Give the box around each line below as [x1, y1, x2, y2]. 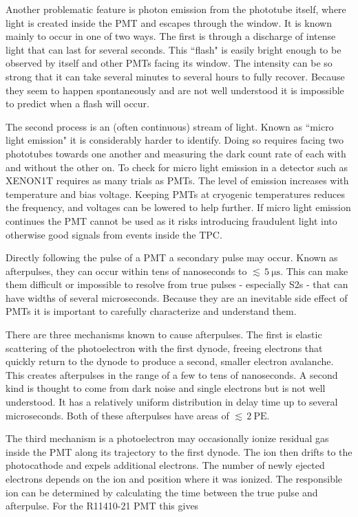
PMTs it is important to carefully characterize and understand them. [6, 304, 297, 318]
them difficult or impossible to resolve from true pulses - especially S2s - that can [6, 277, 348, 291]
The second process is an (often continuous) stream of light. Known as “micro [6, 119, 334, 133]
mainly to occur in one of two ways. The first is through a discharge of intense [6, 29, 336, 43]
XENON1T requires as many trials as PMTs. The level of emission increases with [6, 173, 349, 188]
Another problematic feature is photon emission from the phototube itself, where [6, 2, 346, 16]
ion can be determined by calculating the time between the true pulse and [6, 485, 318, 499]
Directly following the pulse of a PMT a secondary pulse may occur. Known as [6, 250, 338, 265]
